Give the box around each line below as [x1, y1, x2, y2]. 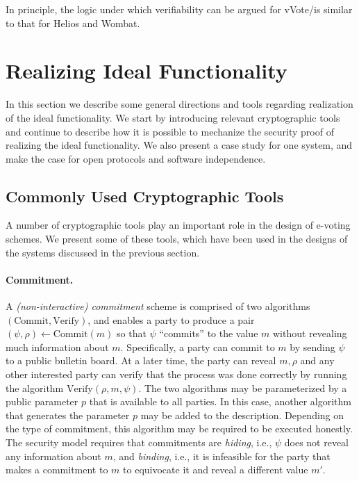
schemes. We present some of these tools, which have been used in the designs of [6, 231, 348, 246]
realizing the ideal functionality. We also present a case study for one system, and [6, 138, 353, 152]
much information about [6, 339, 109, 354]
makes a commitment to [6, 462, 108, 477]
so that [117, 326, 147, 341]
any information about [6, 448, 101, 463]
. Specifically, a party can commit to [120, 339, 275, 354]
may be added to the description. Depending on [140, 407, 344, 422]
